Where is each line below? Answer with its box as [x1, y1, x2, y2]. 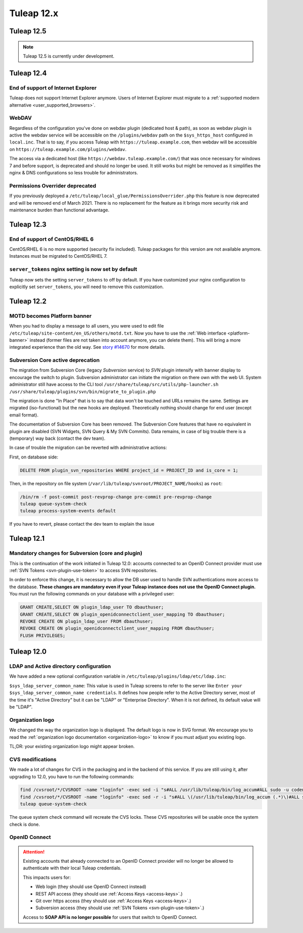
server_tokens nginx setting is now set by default [9, 266, 137, 273]
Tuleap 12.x [9, 8, 59, 19]
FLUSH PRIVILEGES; [20, 632, 66, 638]
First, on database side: [9, 454, 59, 460]
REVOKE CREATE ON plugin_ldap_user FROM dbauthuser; [20, 618, 154, 624]
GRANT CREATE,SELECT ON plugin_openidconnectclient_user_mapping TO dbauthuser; [20, 612, 225, 617]
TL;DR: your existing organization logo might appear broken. [9, 743, 135, 749]
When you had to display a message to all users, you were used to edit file [9, 323, 164, 329]
